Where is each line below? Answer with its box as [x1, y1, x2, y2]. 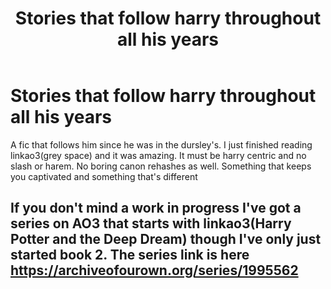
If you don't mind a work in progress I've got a [10, 200, 302, 217]
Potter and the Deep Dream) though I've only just [10, 231, 322, 248]
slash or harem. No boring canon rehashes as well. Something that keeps [10, 160, 312, 172]
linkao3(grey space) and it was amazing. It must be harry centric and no [10, 149, 307, 161]
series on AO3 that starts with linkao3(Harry [10, 215, 292, 232]
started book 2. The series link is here [10, 247, 250, 264]
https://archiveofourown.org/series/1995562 [10, 262, 299, 279]
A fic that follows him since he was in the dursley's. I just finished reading [10, 138, 313, 151]
